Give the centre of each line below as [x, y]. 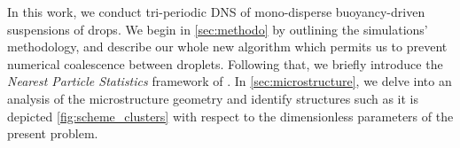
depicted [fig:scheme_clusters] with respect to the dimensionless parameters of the [230, 116]
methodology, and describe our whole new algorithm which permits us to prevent [227, 47]
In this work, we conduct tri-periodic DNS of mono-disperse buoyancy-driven [216, 12]
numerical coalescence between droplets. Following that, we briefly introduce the [225, 63]
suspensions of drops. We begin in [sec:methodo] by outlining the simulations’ [218, 29]
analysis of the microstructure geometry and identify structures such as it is [213, 98]
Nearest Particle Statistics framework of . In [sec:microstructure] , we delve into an [230, 81]
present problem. [53, 133]
